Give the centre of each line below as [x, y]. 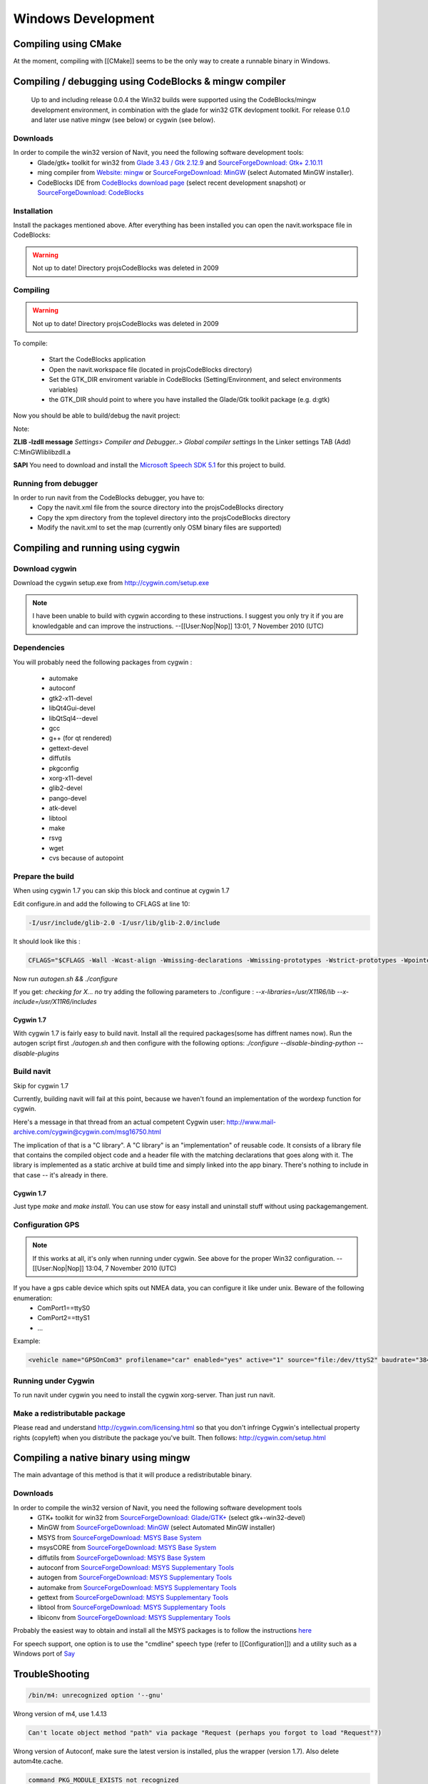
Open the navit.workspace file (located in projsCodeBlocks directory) [151, 369]
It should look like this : [47, 941]
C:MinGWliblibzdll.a [42, 452]
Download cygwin [45, 569]
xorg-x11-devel [71, 778]
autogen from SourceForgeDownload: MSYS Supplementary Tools [134, 1578]
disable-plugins [36, 1053]
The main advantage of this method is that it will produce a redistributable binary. [133, 1475]
